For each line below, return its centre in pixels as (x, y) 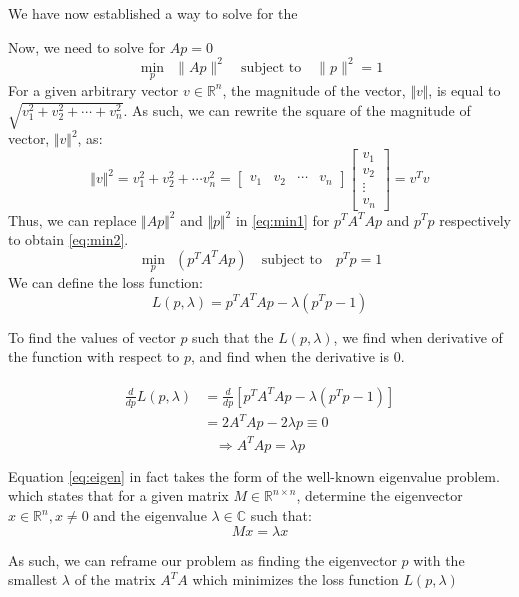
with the (439, 559)
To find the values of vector (92, 336)
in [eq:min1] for (282, 219)
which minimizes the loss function (295, 579)
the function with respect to (94, 356)
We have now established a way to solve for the (153, 13)
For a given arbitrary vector (93, 89)
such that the (233, 336)
